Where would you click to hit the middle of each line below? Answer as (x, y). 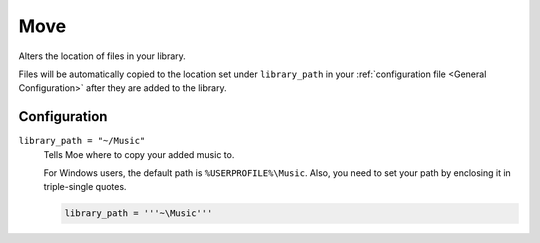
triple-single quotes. (85, 187)
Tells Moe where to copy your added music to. (139, 154)
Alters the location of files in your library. (102, 56)
